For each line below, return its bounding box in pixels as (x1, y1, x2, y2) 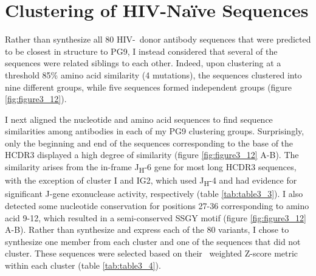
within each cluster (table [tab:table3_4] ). (5, 258, 161, 271)
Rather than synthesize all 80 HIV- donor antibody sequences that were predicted (5, 33, 311, 46)
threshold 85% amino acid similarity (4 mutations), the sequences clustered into (5, 68, 302, 81)
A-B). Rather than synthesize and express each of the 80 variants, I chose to (5, 223, 289, 236)
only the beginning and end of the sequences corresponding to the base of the (5, 136, 294, 149)
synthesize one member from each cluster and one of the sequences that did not (5, 235, 301, 247)
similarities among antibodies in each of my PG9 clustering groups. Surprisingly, (5, 125, 304, 137)
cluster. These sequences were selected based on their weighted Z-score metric (5, 247, 298, 260)
